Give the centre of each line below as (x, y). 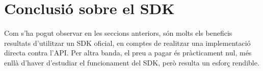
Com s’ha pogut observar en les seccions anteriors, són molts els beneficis (118, 32)
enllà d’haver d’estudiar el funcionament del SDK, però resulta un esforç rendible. (132, 62)
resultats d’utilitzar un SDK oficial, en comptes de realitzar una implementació (127, 43)
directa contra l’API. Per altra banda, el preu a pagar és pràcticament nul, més (128, 53)
